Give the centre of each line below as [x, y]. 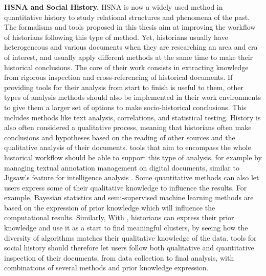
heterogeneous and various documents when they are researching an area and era [131, 47]
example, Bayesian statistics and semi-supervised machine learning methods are [129, 197]
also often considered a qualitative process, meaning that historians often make [128, 127]
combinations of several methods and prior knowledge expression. [106, 268]
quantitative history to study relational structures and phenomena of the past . [127, 17]
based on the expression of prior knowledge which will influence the [110, 207]
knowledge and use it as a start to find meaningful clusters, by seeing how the [126, 228]
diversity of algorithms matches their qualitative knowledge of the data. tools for [130, 237]
